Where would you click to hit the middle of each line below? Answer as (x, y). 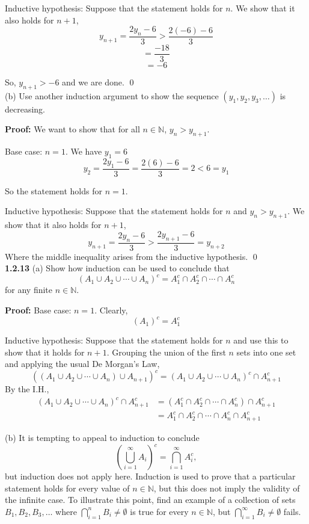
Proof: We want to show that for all (72, 129)
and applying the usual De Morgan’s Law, (82, 364)
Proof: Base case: (38, 310)
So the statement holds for (54, 190)
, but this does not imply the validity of (227, 488)
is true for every (159, 511)
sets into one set (266, 352)
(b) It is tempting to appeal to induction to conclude (102, 437)
